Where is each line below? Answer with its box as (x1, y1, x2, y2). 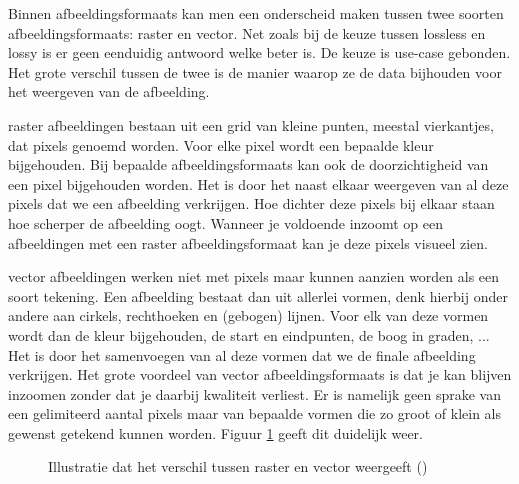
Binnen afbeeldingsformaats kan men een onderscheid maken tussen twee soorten (8, 3, 504, 23)
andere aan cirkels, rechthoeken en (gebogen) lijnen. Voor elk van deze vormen (8, 305, 489, 326)
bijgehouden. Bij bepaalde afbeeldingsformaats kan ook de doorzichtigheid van (8, 154, 489, 175)
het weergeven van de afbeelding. (8, 81, 210, 102)
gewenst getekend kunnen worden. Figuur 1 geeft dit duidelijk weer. (8, 422, 423, 443)
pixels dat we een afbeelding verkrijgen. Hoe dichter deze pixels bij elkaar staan (8, 193, 495, 214)
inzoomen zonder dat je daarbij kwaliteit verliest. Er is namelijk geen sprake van (8, 383, 501, 404)
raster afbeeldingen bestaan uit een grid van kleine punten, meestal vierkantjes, (8, 114, 494, 135)
